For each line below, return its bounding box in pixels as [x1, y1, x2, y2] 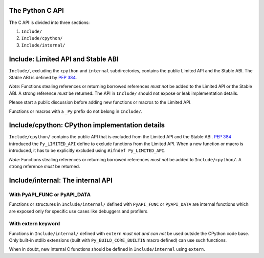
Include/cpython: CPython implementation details [9, 121, 165, 129]
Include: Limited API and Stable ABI [9, 55, 119, 63]
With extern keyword [9, 220, 60, 227]
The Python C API [9, 6, 64, 15]
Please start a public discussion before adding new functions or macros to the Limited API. [9, 99, 192, 105]
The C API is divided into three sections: [9, 20, 90, 25]
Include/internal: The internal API [9, 176, 112, 184]
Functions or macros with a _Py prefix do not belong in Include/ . [9, 108, 143, 114]
